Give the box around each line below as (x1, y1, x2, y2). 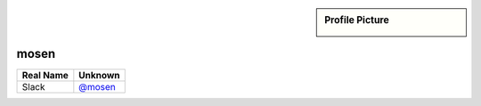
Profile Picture (324, 14, 389, 26)
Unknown (78, 69, 120, 82)
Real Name (21, 69, 69, 82)
